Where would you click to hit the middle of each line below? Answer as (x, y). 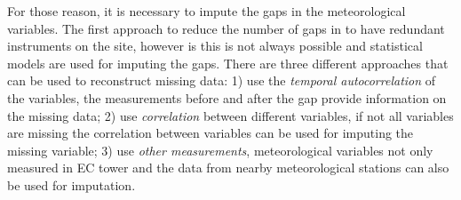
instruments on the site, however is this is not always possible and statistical (215, 46)
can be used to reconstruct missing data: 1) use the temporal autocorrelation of (222, 80)
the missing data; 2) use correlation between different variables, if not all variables (230, 115)
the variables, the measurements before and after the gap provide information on (227, 97)
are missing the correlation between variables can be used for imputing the (211, 133)
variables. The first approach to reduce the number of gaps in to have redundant (226, 28)
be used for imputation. (72, 184)
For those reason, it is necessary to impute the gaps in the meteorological (207, 11)
